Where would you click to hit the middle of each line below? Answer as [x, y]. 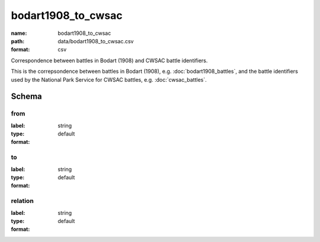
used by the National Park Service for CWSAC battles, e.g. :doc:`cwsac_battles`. [109, 79]
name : [19, 33]
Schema [27, 97]
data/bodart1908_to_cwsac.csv [96, 41]
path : [18, 41]
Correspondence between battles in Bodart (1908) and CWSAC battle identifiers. [109, 60]
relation [22, 201]
